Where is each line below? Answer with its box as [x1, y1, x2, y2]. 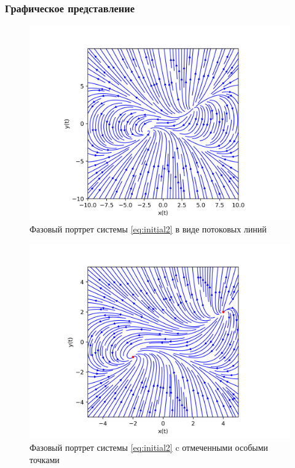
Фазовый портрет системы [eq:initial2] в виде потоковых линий [29, 222, 267, 235]
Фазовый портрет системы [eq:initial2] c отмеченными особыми [29, 441, 269, 453]
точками [29, 453, 60, 466]
